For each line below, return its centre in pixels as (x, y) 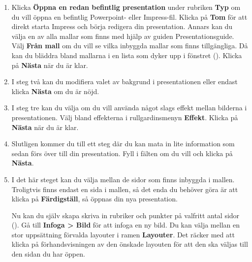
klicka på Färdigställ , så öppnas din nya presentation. (94, 199)
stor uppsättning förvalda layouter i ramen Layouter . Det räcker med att (123, 234)
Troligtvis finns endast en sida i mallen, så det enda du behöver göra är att (125, 189)
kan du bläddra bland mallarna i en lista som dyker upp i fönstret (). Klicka (127, 55)
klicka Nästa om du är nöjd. (55, 91)
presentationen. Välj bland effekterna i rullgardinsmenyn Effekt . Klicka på (125, 117)
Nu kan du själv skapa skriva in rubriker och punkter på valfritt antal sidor (126, 215)
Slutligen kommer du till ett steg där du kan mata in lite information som (123, 144)
